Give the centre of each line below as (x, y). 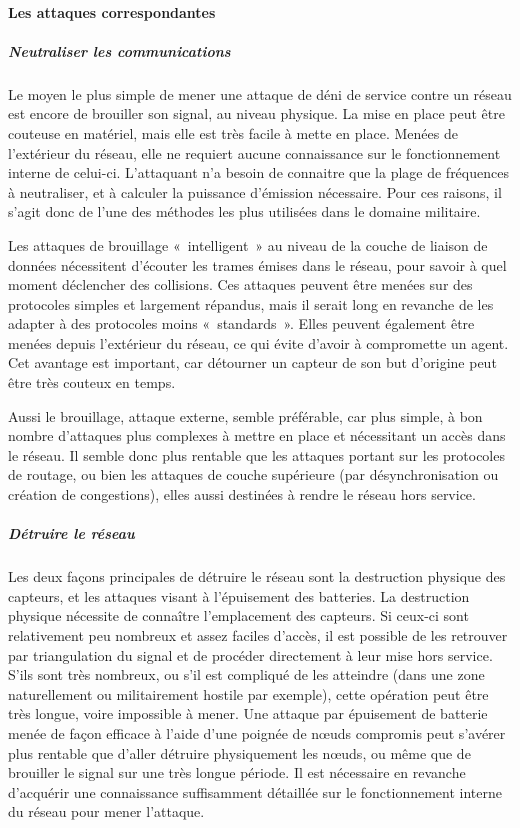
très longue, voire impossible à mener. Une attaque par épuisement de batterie (248, 713)
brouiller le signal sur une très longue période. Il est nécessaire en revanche (237, 772)
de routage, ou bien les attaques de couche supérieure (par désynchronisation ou (253, 474)
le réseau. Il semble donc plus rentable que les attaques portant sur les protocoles (256, 454)
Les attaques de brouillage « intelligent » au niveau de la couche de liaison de (248, 244)
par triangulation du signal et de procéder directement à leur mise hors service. (250, 654)
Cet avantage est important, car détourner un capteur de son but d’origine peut (252, 362)
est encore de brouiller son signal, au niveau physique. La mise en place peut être (256, 113)
